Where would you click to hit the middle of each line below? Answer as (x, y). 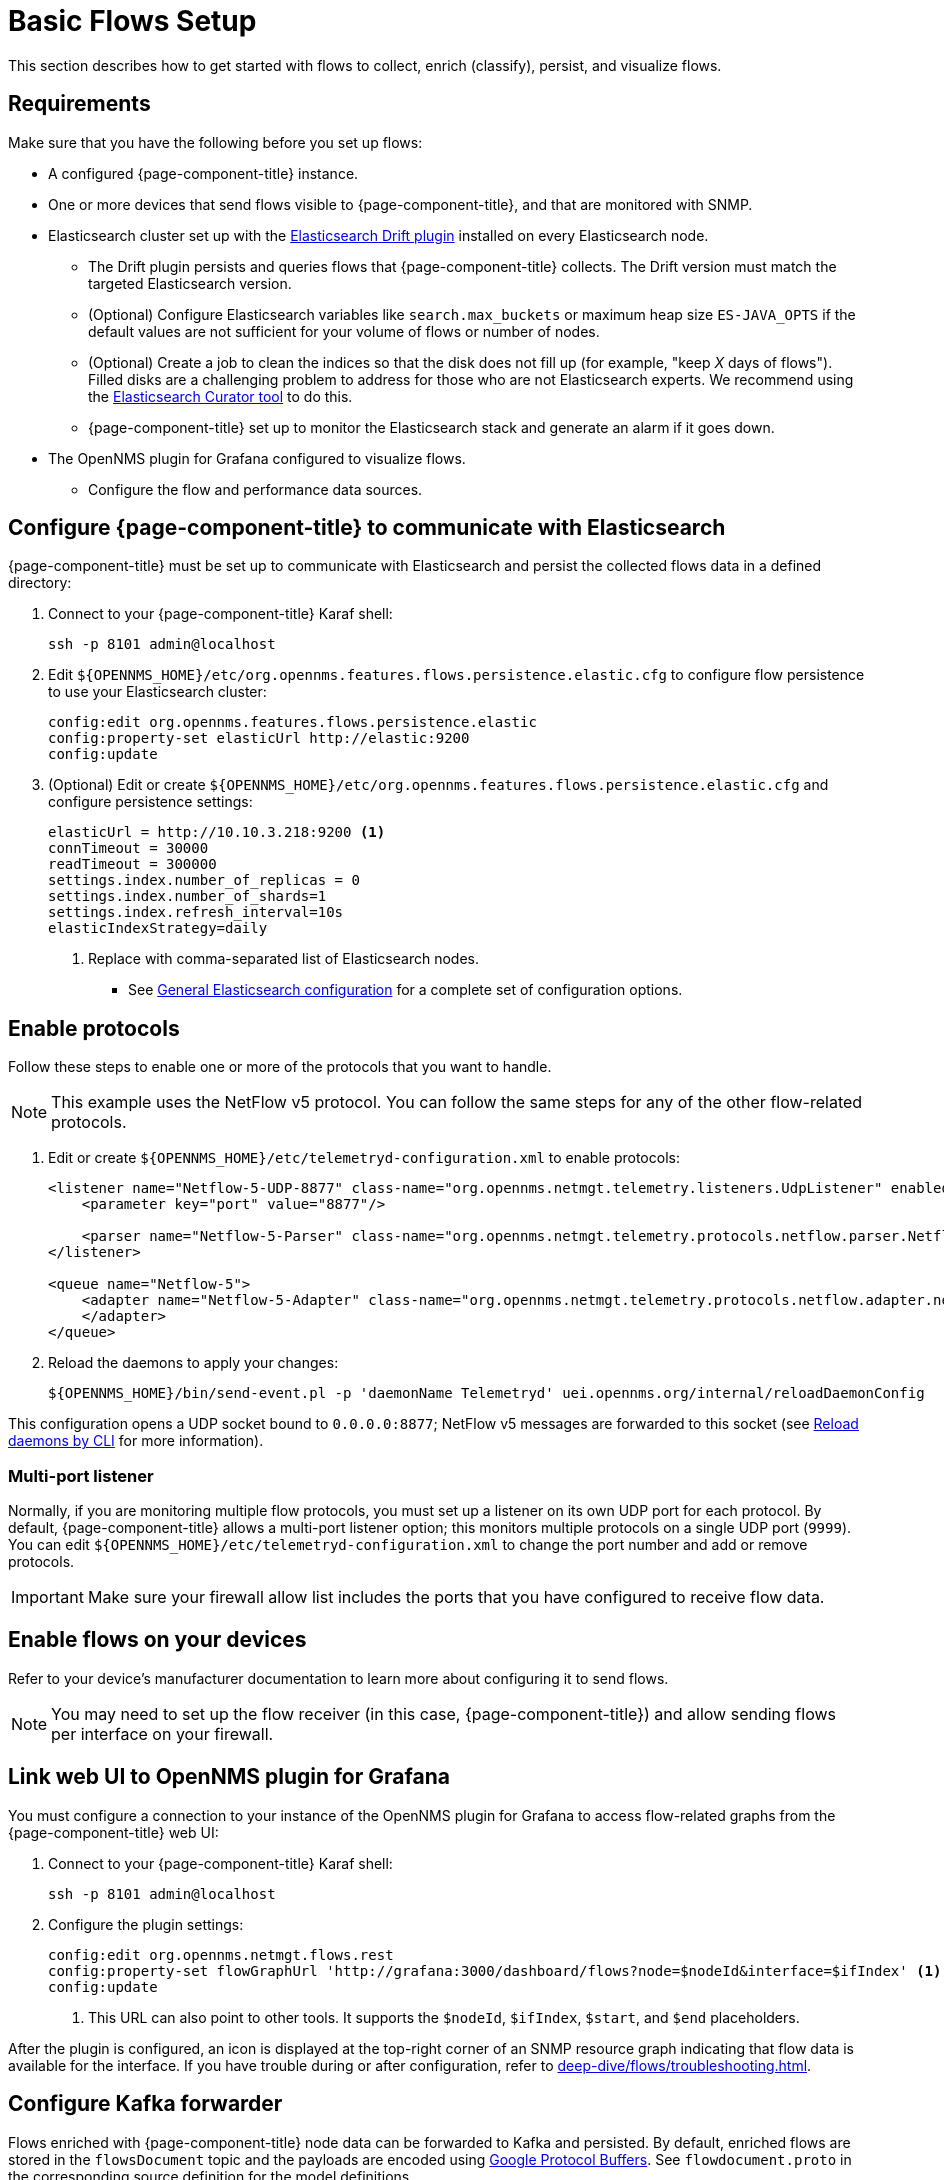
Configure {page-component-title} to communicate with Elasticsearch (367, 528)
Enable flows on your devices (157, 1640)
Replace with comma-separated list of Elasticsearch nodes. (283, 959)
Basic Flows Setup (132, 21)
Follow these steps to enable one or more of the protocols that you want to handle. (280, 1067)
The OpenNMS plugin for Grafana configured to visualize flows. (257, 458)
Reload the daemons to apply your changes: (193, 1363)
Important (47, 1597)
